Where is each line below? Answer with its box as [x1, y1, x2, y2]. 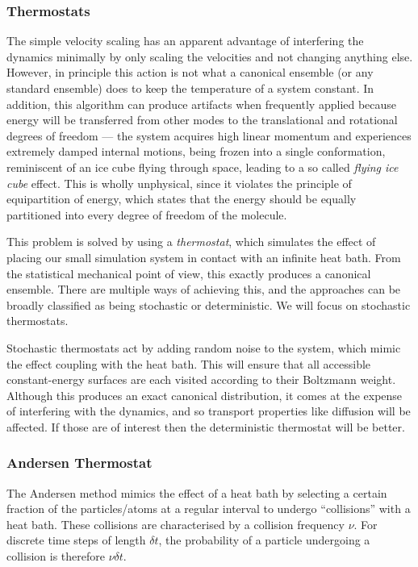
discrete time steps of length [6, 532, 146, 548]
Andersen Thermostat [6, 452, 153, 473]
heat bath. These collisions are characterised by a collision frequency [6, 515, 345, 532]
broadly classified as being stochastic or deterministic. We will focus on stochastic [6, 296, 411, 313]
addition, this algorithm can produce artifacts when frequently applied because [6, 95, 397, 112]
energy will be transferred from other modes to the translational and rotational [6, 111, 398, 128]
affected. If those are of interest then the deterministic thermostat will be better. [6, 418, 405, 435]
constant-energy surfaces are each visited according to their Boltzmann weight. [6, 371, 396, 388]
